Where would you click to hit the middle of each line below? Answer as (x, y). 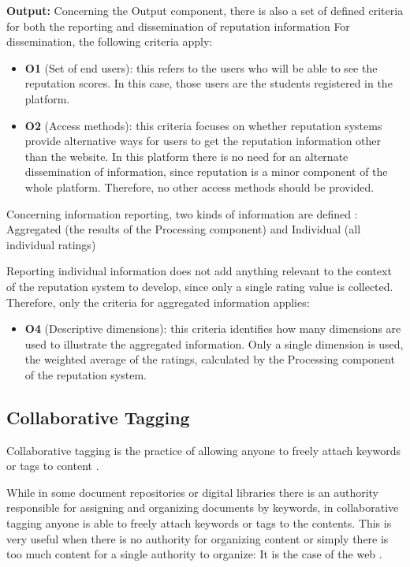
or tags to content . (53, 466)
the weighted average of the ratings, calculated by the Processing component (210, 359)
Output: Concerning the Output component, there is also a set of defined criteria (205, 10)
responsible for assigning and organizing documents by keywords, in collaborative (203, 507)
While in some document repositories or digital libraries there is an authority (193, 492)
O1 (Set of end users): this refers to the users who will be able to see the (201, 67)
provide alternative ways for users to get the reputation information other (203, 141)
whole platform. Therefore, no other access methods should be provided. (199, 187)
